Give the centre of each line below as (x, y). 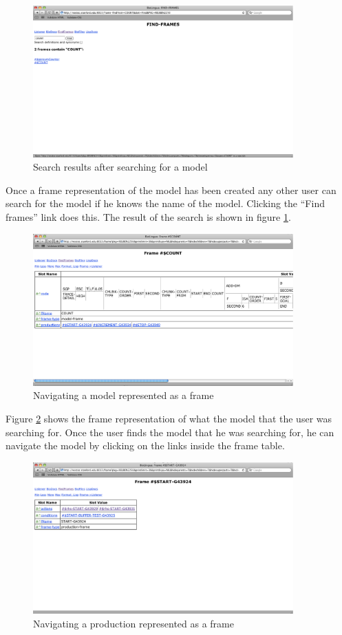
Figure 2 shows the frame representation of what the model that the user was (169, 418)
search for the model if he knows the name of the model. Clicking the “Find (165, 203)
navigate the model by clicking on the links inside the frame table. (145, 445)
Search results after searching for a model (120, 167)
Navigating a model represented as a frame (124, 395)
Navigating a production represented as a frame (133, 624)
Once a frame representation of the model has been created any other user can (171, 190)
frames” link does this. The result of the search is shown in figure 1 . (148, 217)
